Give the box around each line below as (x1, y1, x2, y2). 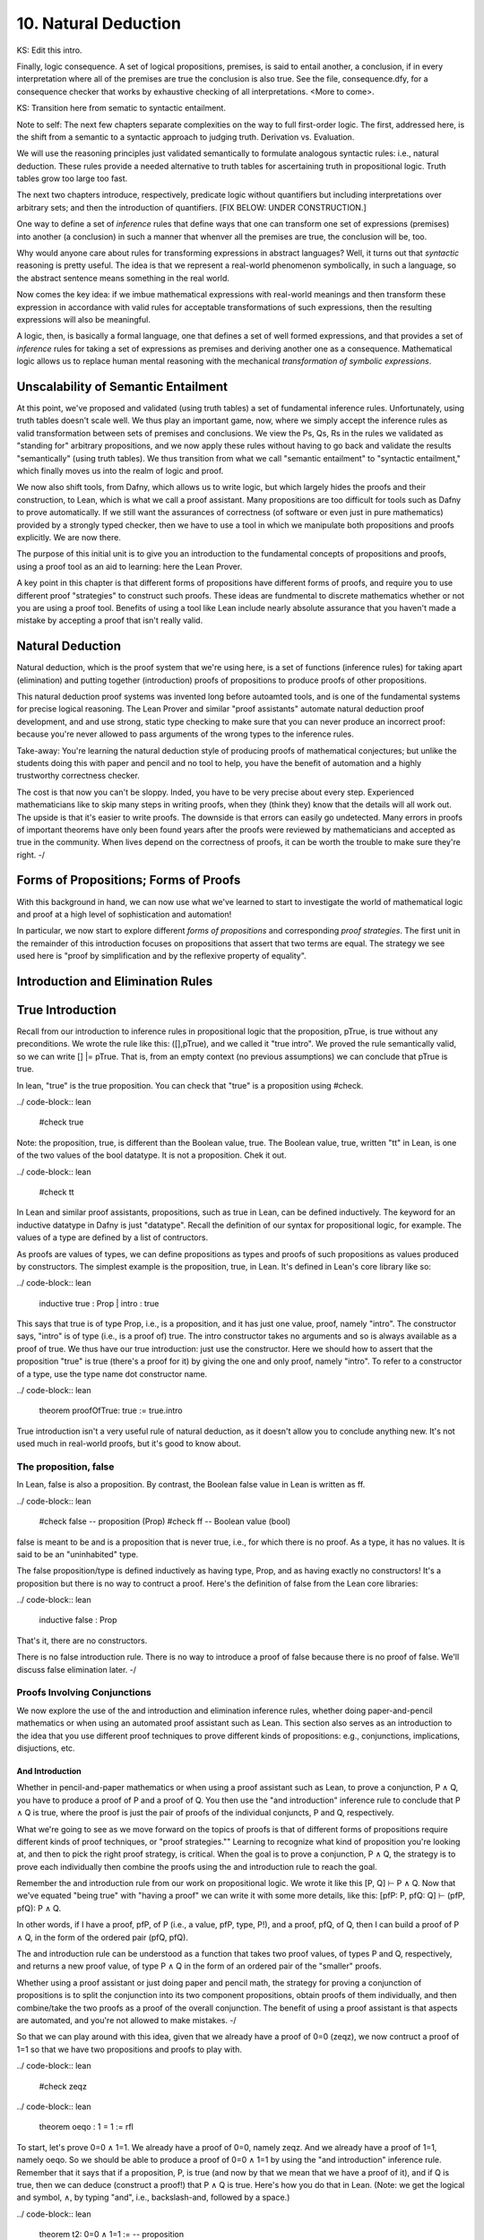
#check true (39, 1116, 84, 1128)
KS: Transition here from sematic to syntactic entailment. (16, 103, 226, 114)
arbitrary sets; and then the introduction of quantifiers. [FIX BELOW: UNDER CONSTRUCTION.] (16, 202, 367, 212)
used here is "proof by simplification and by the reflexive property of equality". (16, 951, 307, 961)
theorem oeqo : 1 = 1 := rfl (39, 2122, 134, 2132)
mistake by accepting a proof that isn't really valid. (16, 615, 203, 626)
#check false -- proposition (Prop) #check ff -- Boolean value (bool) (39, 1516, 291, 1527)
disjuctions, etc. (16, 1743, 75, 1753)
